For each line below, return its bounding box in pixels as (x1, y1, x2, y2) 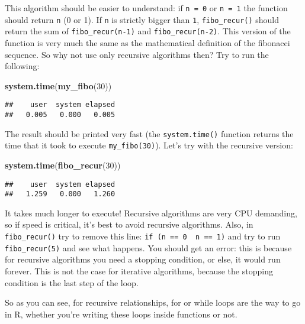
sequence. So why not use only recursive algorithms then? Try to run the (5, 48, 269, 60)
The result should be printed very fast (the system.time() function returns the (5, 127, 294, 140)
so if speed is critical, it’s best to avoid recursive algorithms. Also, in (5, 218, 253, 231)
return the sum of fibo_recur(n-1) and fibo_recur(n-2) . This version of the (5, 25, 291, 37)
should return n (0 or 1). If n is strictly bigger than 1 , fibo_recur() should (5, 13, 280, 25)
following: (5, 60, 40, 72)
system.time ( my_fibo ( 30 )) (5, 79, 112, 92)
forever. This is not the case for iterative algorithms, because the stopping (5, 264, 273, 277)
